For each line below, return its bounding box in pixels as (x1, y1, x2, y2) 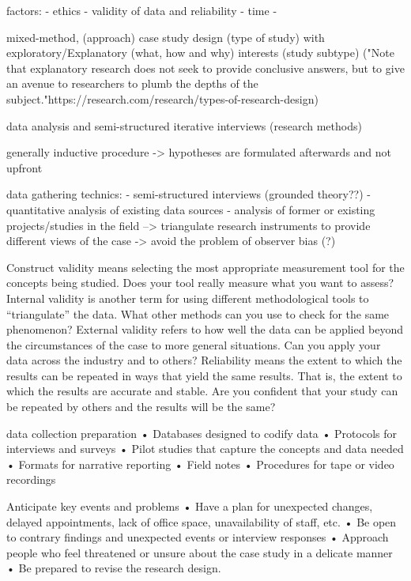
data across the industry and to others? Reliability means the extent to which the (6, 352, 402, 368)
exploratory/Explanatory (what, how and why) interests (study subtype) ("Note (6, 44, 394, 61)
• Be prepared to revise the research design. (6, 560, 221, 576)
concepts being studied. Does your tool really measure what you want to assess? (6, 274, 394, 291)
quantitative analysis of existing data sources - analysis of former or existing (6, 201, 375, 217)
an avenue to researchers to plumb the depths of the (6, 75, 258, 92)
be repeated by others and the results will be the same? (6, 398, 276, 415)
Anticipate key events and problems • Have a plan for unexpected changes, (6, 498, 373, 515)
